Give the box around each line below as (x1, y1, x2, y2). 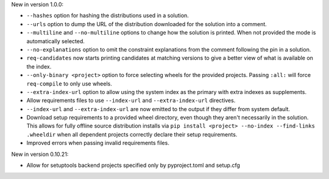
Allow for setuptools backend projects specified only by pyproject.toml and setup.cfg (26, 161, 241, 169)
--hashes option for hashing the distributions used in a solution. (26, 12, 189, 19)
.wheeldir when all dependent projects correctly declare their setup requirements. (26, 130, 238, 138)
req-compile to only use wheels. (26, 79, 113, 87)
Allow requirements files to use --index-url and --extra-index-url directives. (26, 97, 236, 104)
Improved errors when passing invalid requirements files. (26, 140, 170, 147)
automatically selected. (26, 37, 85, 45)
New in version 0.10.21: (11, 150, 69, 158)
